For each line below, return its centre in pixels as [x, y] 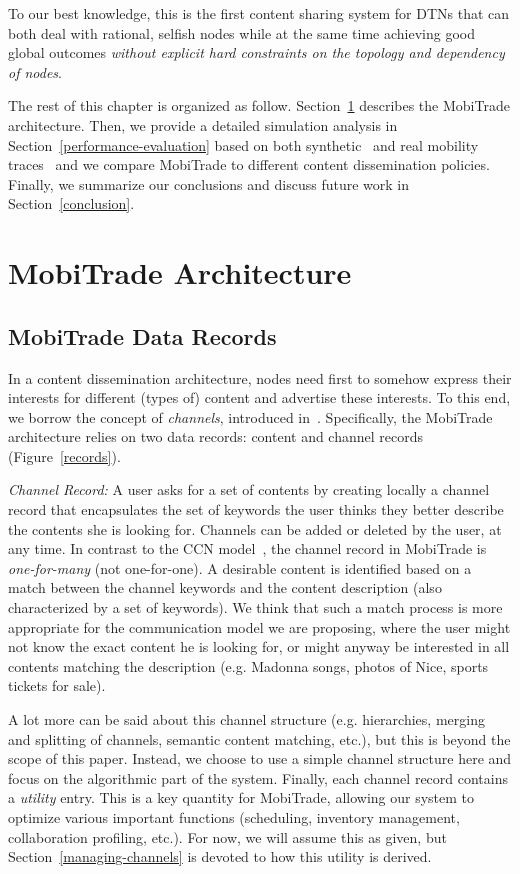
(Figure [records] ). [64, 455]
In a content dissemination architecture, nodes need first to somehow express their [260, 377]
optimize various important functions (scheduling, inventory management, [234, 816]
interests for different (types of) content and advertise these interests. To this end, [259, 397]
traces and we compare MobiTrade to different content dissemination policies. [249, 164]
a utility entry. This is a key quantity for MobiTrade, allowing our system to [241, 797]
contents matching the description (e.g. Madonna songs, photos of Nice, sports [248, 665]
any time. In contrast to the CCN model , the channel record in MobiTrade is [247, 548]
